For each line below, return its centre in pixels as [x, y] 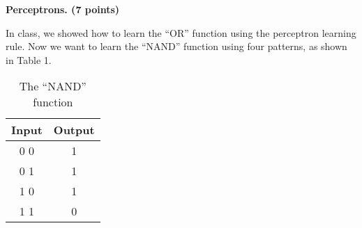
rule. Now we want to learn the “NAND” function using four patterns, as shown [176, 46]
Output [74, 130]
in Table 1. [29, 59]
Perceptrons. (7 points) [63, 9]
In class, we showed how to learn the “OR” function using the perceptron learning [181, 32]
